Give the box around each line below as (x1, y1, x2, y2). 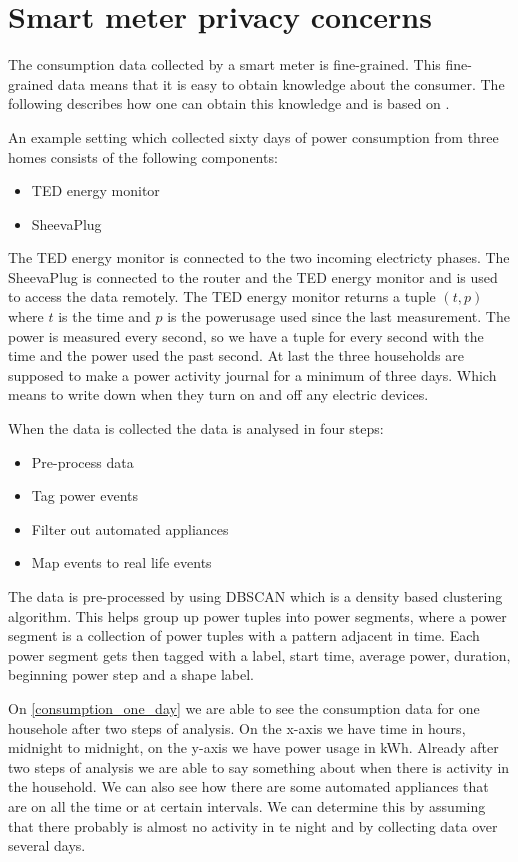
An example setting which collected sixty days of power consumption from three (8, 126, 499, 147)
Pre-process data (31, 451, 134, 472)
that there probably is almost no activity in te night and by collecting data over (8, 815, 498, 836)
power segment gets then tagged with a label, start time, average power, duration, (8, 644, 511, 665)
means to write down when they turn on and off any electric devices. (8, 384, 429, 405)
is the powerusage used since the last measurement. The (167, 306, 510, 327)
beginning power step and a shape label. (8, 664, 254, 685)
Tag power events (31, 485, 139, 506)
